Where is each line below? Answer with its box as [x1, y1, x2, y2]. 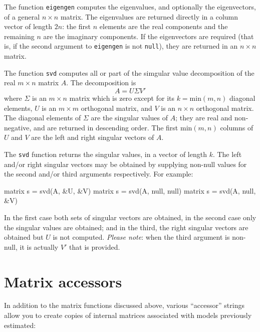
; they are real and [175, 112, 232, 123]
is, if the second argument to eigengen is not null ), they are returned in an [4, 41, 238, 51]
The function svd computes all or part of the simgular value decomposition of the [4, 67, 254, 78]
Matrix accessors [4, 271, 122, 291]
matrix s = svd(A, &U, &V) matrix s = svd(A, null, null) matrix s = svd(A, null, [4, 185, 256, 196]
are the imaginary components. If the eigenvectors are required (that [43, 31, 254, 41]
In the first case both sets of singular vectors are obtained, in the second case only [4, 212, 256, 222]
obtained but [4, 232, 44, 242]
